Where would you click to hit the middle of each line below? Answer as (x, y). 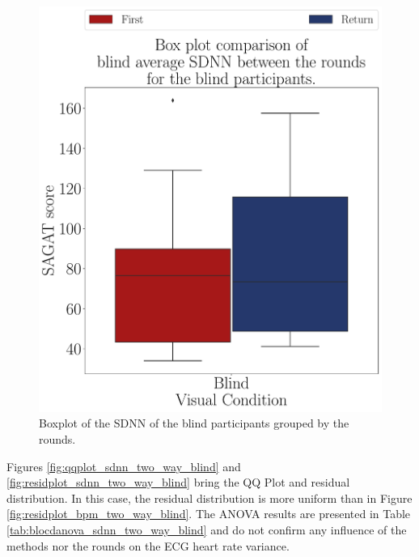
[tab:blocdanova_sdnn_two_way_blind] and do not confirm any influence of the (207, 529)
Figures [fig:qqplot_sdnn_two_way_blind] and (124, 466)
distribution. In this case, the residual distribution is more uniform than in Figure (209, 497)
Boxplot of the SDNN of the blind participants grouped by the (194, 423)
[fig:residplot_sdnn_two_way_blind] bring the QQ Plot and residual (178, 482)
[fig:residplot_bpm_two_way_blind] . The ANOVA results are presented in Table (209, 514)
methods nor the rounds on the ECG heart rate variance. (148, 545)
